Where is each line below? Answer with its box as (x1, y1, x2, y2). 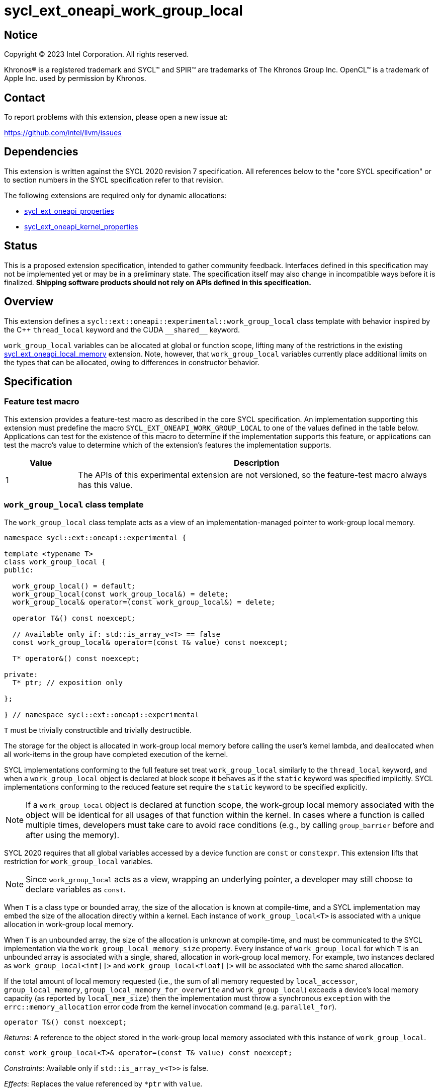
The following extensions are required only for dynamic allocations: (4, 191, 227, 200)
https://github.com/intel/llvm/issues (4, 128, 122, 137)
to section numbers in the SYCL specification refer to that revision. (4, 175, 224, 184)
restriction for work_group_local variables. (4, 857, 153, 866)
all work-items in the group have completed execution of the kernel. (4, 749, 228, 759)
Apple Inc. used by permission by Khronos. (4, 74, 146, 83)
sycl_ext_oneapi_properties (24, 206, 114, 215)
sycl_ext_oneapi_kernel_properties (24, 222, 138, 231)
